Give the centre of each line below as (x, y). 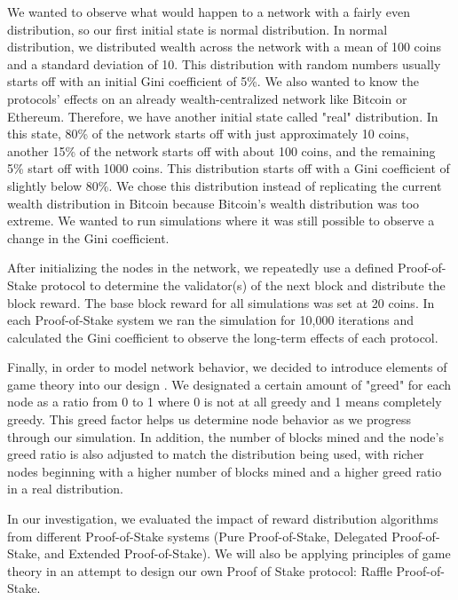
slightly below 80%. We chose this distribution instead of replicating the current (225, 185)
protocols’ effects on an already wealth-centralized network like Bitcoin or (207, 98)
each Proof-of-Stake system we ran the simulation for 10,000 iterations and (210, 320)
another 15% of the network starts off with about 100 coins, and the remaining (221, 150)
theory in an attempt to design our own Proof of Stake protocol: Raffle (200, 570)
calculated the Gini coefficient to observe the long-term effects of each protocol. (223, 337)
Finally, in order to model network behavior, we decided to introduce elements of (227, 367)
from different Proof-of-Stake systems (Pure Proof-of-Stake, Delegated (197, 536)
